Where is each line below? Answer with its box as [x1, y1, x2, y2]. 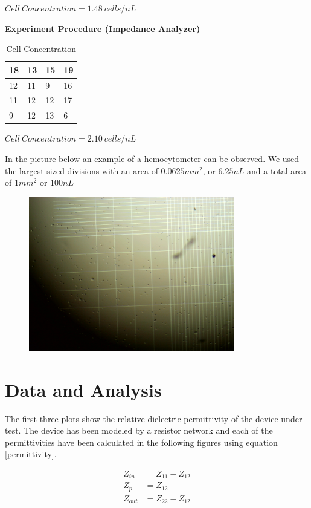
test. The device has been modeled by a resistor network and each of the [5, 424, 273, 437]
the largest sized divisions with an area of [5, 164, 158, 177]
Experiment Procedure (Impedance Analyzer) [5, 22, 200, 34]
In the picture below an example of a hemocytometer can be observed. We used [5, 152, 300, 164]
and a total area [247, 164, 307, 177]
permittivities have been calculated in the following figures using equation [5, 435, 278, 448]
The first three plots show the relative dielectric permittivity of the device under [5, 412, 303, 425]
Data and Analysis [5, 377, 162, 402]
